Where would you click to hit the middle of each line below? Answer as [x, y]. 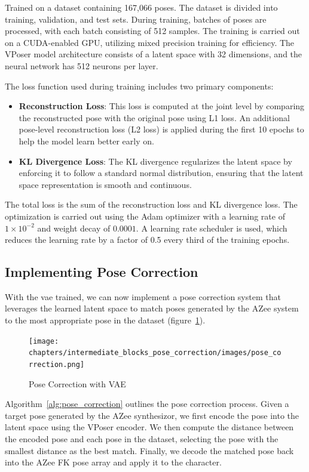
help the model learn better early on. [86, 141]
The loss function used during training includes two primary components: [139, 86]
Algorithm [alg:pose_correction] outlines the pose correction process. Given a [147, 404]
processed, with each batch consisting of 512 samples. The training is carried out [152, 31]
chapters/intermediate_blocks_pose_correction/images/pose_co [155, 353]
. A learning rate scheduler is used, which [212, 228]
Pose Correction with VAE [77, 383]
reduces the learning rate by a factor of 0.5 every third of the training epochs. [147, 240]
